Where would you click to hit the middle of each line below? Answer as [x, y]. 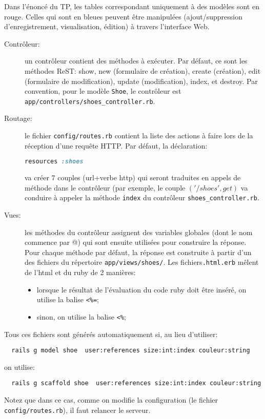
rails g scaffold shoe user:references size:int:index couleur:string [136, 383]
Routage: [18, 118]
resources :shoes [54, 162]
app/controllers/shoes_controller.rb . [90, 101]
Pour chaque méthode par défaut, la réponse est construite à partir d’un [138, 252]
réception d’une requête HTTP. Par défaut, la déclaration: [116, 145]
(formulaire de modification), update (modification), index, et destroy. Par [141, 81]
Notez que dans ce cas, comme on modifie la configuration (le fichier [111, 400]
